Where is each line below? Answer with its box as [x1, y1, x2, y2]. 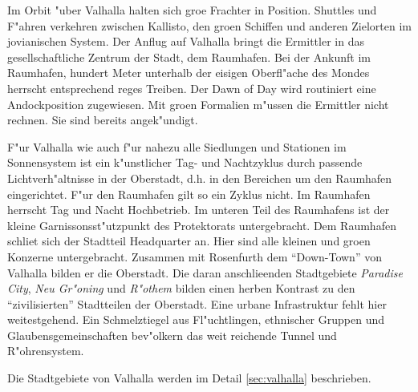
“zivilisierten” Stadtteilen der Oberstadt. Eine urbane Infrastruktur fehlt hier [7, 295, 387, 312]
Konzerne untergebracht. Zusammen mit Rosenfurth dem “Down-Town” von [7, 248, 382, 265]
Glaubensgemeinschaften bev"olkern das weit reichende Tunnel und [7, 326, 337, 343]
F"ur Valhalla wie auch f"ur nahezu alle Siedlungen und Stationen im [7, 138, 347, 155]
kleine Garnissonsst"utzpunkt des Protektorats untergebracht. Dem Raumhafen [7, 216, 396, 233]
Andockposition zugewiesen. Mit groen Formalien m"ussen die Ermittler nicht [7, 95, 389, 112]
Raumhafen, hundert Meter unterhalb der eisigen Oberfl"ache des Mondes [7, 64, 370, 81]
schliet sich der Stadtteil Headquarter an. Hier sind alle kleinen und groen [7, 232, 371, 249]
